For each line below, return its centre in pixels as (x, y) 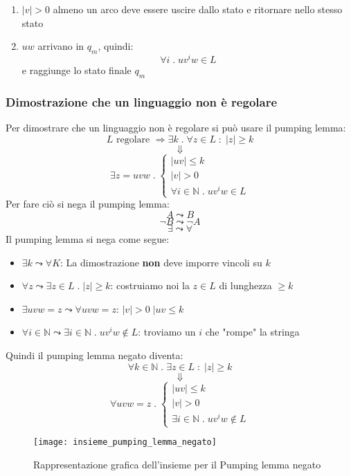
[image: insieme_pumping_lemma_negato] (125, 442)
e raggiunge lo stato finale (76, 70)
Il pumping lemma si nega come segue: (88, 238)
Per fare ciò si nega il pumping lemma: (88, 204)
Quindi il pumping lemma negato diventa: (94, 355)
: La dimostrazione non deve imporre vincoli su (161, 262)
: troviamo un (167, 332)
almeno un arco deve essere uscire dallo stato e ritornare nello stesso (198, 9)
